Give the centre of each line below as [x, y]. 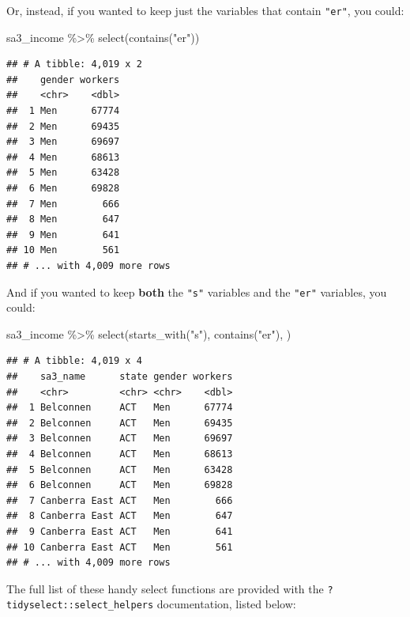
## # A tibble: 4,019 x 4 [74, 361]
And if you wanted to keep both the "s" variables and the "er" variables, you [197, 291]
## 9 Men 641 [63, 235]
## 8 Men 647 [63, 220]
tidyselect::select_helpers [80, 606]
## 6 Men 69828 [63, 188]
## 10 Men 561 [63, 250]
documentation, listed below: [226, 604]
